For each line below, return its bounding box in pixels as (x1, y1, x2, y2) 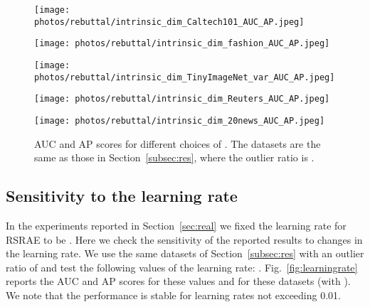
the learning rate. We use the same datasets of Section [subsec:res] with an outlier (6, 246, 364, 261)
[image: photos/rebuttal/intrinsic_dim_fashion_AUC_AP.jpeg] (34, 38, 330, 49)
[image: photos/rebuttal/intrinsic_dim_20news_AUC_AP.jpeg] (34, 115, 325, 126)
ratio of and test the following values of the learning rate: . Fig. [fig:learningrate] (6, 259, 358, 274)
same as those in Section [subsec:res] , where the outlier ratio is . (34, 150, 314, 165)
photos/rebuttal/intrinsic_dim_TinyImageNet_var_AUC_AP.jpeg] (34, 72, 335, 82)
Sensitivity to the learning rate (6, 185, 238, 207)
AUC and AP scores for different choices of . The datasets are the (34, 136, 321, 151)
